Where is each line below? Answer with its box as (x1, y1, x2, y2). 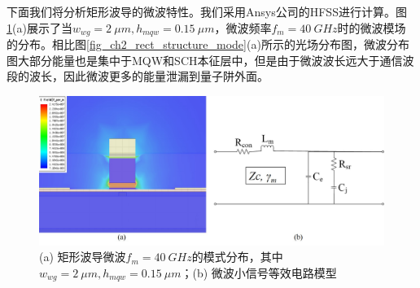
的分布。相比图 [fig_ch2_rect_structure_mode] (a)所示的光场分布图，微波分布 (7, 36, 409, 53)
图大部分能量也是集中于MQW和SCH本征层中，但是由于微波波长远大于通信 (7, 51, 403, 68)
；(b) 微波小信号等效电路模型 (181, 264, 337, 281)
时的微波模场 (337, 19, 406, 36)
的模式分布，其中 (191, 248, 283, 265)
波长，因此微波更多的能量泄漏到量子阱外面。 (28, 68, 269, 85)
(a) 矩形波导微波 (39, 248, 126, 265)
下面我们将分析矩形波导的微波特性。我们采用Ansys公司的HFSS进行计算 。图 (7, 3, 407, 20)
